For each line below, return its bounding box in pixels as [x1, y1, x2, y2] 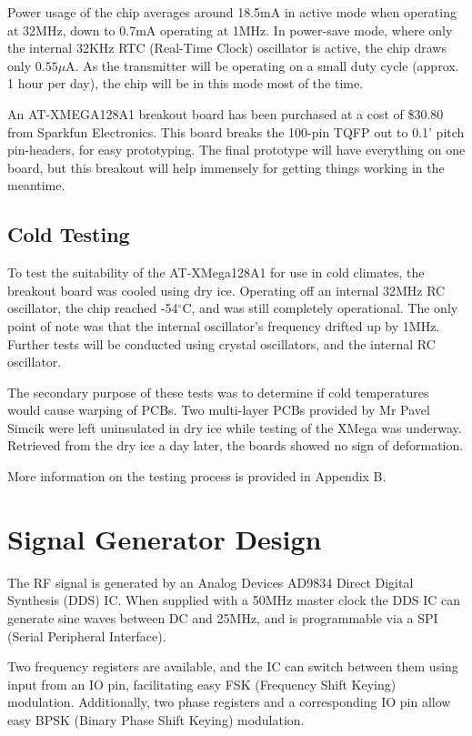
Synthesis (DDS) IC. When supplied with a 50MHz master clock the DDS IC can [7, 590, 461, 610]
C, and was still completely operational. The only [182, 298, 458, 318]
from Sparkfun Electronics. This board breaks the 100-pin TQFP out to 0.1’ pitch [7, 122, 465, 141]
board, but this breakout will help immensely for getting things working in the [7, 157, 445, 176]
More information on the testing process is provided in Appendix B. [7, 467, 387, 486]
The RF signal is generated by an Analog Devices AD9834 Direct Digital [7, 572, 414, 591]
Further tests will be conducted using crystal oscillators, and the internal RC [7, 334, 436, 353]
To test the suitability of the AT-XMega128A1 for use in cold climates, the [7, 263, 425, 282]
